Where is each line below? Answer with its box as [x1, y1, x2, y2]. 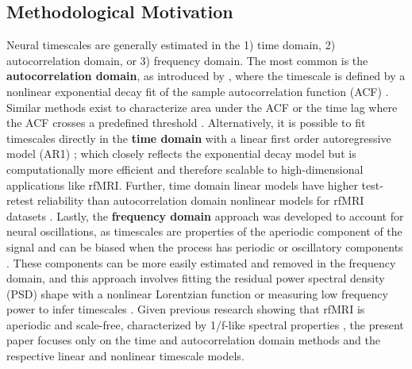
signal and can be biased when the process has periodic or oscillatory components [6, 238, 403, 255]
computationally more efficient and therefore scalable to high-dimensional [6, 160, 364, 177]
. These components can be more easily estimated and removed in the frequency [6, 254, 396, 271]
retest [6, 192, 34, 209]
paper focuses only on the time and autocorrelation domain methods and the [6, 332, 380, 348]
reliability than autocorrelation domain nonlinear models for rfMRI [37, 192, 364, 209]
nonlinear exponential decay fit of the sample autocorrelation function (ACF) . [6, 83, 389, 99]
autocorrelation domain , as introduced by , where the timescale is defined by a [6, 67, 406, 84]
